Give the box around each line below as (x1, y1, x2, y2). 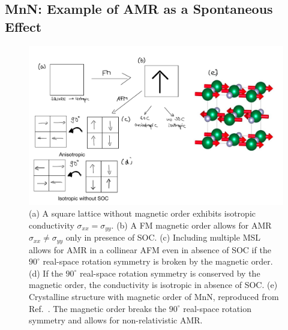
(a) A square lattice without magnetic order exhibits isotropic (29, 207, 256, 220)
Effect (5, 17, 42, 35)
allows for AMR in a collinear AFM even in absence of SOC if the (29, 243, 271, 256)
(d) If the (29, 266, 63, 279)
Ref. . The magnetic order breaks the (29, 302, 167, 314)
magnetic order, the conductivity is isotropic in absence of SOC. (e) (29, 278, 278, 291)
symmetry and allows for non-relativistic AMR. (29, 314, 203, 326)
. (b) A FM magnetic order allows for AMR (111, 218, 272, 231)
